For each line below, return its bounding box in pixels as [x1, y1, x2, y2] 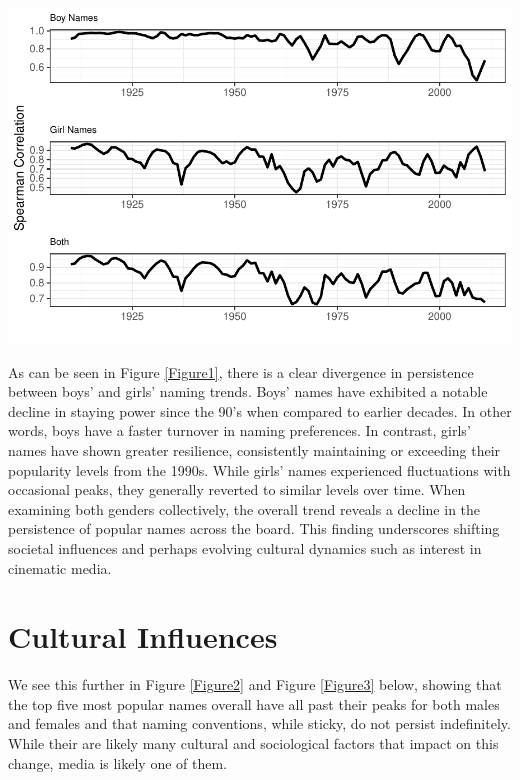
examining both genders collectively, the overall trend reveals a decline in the [8, 498, 481, 519]
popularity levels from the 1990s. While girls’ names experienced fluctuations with [8, 459, 511, 480]
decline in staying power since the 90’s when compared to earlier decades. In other [8, 400, 512, 421]
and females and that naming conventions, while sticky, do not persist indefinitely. [8, 713, 511, 734]
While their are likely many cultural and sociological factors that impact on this [8, 733, 499, 754]
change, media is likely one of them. [8, 752, 228, 773]
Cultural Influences [8, 616, 278, 657]
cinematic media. [8, 557, 112, 578]
